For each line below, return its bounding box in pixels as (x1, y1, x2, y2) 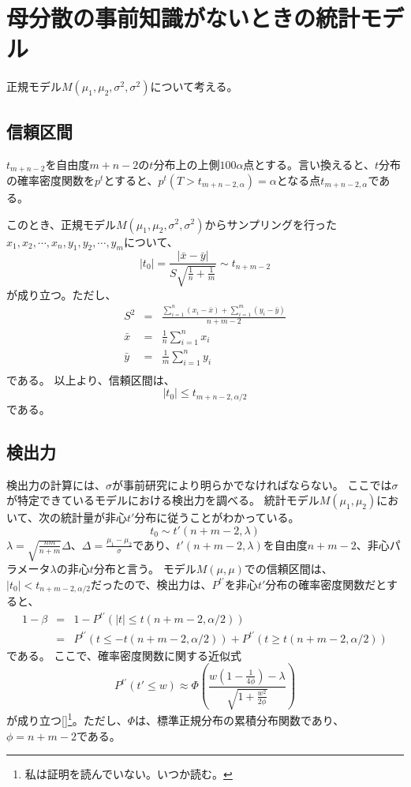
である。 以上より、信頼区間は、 (6, 371, 175, 388)
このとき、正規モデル (6, 215, 117, 232)
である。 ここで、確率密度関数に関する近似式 (6, 646, 241, 663)
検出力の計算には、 (6, 476, 106, 493)
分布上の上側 (153, 156, 220, 172)
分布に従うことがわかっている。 (134, 509, 300, 526)
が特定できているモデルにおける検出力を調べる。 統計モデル (6, 492, 319, 508)
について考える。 (150, 78, 238, 95)
